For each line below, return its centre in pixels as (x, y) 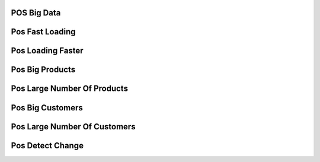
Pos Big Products (43, 70)
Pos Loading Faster (47, 51)
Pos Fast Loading (44, 32)
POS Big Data (36, 13)
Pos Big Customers (47, 108)
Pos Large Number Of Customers (73, 127)
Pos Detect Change (47, 145)
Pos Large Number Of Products (70, 89)
